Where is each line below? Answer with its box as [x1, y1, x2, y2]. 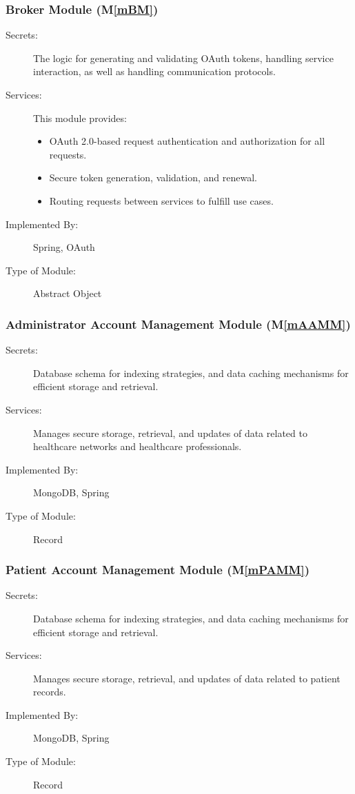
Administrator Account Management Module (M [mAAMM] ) [6, 315, 351, 332]
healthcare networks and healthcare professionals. [33, 439, 242, 454]
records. [33, 684, 66, 699]
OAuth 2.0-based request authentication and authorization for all [49, 134, 325, 148]
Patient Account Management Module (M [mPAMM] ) [6, 561, 310, 578]
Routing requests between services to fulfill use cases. [49, 193, 274, 207]
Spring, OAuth [33, 240, 95, 254]
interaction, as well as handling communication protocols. [33, 64, 276, 79]
